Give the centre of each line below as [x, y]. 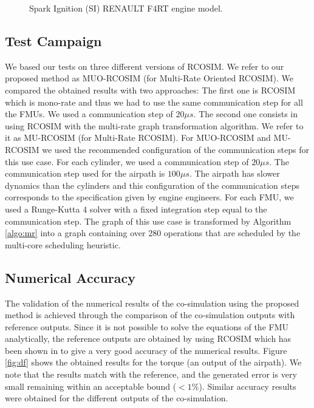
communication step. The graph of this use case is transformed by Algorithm [148, 221]
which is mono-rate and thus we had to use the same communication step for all [154, 102]
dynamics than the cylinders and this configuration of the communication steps [152, 185]
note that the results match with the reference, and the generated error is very [151, 374]
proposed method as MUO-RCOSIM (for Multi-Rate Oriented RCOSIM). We [149, 78]
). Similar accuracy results [247, 386]
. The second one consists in [245, 114]
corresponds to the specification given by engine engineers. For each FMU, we [149, 197]
